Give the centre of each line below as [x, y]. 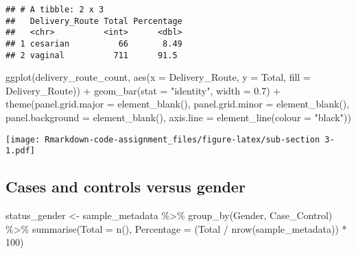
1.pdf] [20, 151]
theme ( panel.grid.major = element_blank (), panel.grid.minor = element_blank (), [178, 104]
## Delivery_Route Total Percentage [94, 21]
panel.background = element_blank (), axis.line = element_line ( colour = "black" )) [178, 117]
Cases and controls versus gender [126, 187]
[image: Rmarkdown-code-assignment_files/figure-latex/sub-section [163, 139]
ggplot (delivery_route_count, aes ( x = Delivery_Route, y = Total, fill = [158, 77]
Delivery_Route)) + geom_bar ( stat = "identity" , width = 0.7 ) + [143, 90]
